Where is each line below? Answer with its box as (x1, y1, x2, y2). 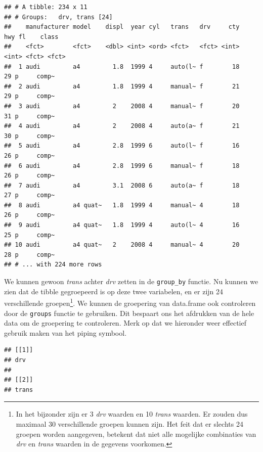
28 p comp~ (4, 251, 55, 258)
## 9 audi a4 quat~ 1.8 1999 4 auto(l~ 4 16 (4, 221, 240, 229)
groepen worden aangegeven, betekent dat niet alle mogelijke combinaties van (16, 428, 256, 439)
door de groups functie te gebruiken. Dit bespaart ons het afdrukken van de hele (4, 307, 254, 318)
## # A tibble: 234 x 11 (4, 4, 87, 11)
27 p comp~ (4, 192, 55, 199)
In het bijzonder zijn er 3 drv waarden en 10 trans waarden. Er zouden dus (16, 409, 248, 419)
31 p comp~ (4, 112, 55, 120)
